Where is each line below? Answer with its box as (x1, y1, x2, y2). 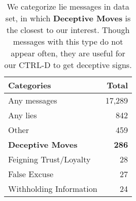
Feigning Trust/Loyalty (8, 153, 91, 165)
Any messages (8, 94, 57, 106)
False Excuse (8, 168, 54, 180)
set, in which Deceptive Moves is (5, 12, 131, 24)
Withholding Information (8, 183, 97, 194)
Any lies (8, 109, 37, 121)
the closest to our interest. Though (6, 24, 130, 36)
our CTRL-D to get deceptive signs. (4, 59, 132, 71)
